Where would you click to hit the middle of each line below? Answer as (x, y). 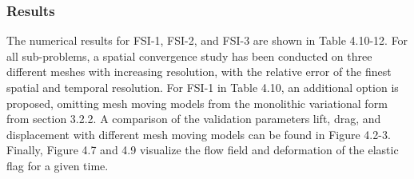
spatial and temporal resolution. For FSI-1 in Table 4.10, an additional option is (203, 87)
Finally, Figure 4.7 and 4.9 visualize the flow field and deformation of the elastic (203, 150)
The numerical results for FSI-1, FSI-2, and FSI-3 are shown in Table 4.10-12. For (207, 40)
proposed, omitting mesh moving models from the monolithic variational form (197, 103)
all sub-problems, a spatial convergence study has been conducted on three (189, 56)
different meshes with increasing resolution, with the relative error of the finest (199, 72)
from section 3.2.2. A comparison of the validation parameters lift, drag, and (194, 119)
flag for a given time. (58, 165)
